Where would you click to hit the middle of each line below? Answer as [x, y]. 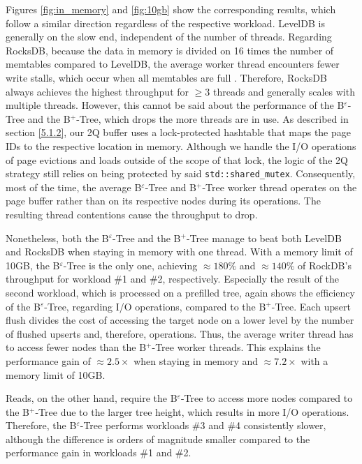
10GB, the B [33, 265]
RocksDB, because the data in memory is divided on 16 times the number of [170, 50]
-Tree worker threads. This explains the [236, 347]
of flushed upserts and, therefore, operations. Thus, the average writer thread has [180, 333]
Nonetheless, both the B [57, 238]
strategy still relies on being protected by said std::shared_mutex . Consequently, [181, 173]
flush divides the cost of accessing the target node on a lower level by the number [180, 320]
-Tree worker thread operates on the [280, 187]
